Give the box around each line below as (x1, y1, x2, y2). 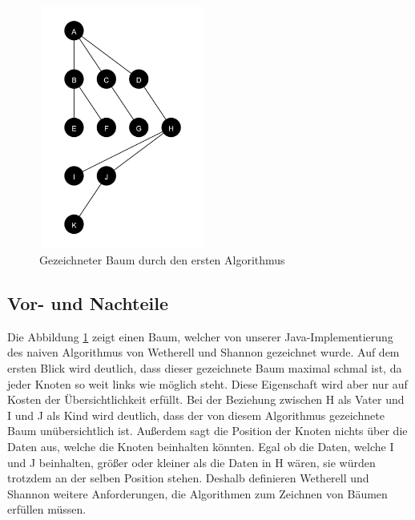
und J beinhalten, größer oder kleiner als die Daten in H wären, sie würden (7, 453, 376, 470)
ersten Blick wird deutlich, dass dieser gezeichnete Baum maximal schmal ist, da (7, 359, 402, 376)
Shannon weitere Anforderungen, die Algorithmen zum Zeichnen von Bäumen (7, 485, 388, 502)
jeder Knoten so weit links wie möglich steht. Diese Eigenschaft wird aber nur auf (7, 375, 408, 392)
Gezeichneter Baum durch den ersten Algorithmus (39, 251, 285, 268)
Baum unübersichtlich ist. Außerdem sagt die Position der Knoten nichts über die (7, 422, 408, 439)
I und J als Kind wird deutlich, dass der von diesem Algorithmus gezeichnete (7, 406, 385, 423)
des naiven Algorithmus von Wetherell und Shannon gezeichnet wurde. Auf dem (7, 344, 400, 361)
